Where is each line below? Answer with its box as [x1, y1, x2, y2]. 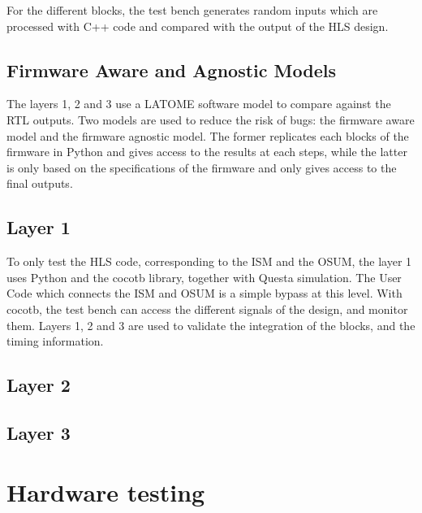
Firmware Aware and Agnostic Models [6, 57, 336, 82]
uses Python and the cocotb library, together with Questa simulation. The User [6, 268, 402, 285]
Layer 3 [6, 420, 71, 445]
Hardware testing [6, 476, 205, 509]
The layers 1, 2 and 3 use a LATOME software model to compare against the [6, 95, 391, 112]
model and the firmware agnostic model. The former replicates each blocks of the [6, 127, 409, 144]
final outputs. [6, 175, 73, 192]
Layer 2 [6, 372, 71, 398]
